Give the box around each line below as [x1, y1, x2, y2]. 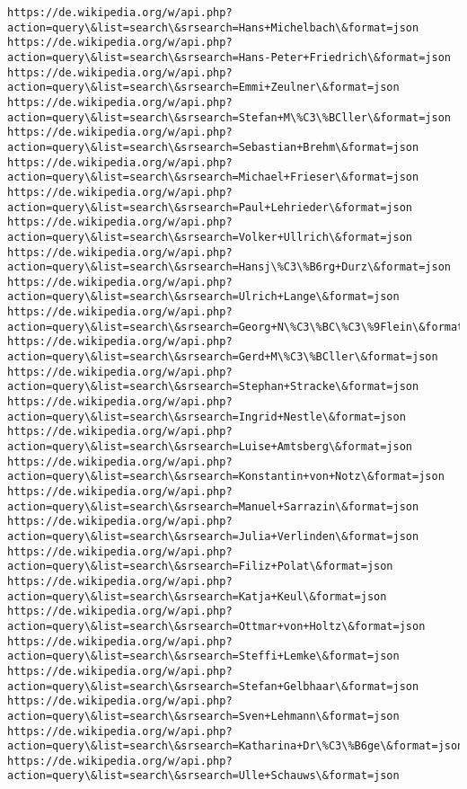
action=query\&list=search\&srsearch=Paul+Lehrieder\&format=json [7, 200, 413, 214]
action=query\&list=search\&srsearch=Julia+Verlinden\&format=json [7, 529, 419, 543]
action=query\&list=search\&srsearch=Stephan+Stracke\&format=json [7, 380, 419, 394]
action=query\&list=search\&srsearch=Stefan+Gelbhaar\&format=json [7, 679, 419, 693]
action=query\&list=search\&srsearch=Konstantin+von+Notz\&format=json [7, 470, 445, 483]
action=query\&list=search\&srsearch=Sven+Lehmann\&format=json [7, 709, 400, 723]
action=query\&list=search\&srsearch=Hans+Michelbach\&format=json [7, 21, 419, 34]
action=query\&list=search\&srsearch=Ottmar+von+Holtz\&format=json [7, 619, 426, 633]
